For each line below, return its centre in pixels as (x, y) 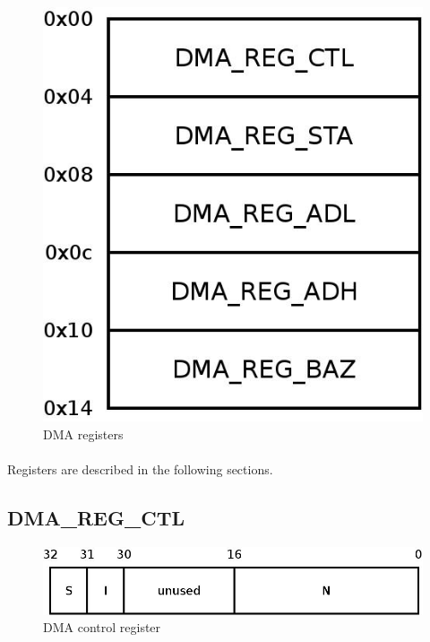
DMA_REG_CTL (96, 517)
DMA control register (102, 627)
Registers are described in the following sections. (140, 469)
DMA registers (83, 434)
